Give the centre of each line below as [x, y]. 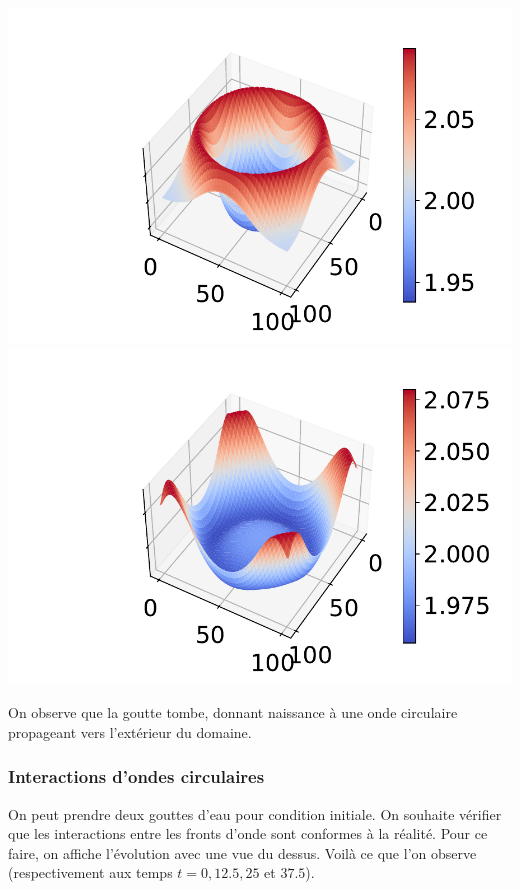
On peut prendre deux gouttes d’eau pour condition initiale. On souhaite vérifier [255, 813]
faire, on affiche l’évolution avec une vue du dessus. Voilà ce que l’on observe [242, 852]
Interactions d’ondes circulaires [136, 776]
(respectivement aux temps [90, 872]
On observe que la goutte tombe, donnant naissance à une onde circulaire [233, 712]
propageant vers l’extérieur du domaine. [130, 731]
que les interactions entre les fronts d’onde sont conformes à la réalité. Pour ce [248, 833]
